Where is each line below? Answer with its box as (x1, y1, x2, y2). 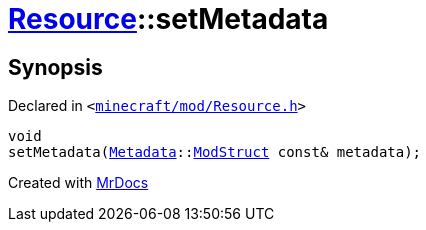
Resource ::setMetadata (8, 2, 329, 36)
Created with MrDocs (8, 174, 149, 192)
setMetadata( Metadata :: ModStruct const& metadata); (8, 144, 422, 161)
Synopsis (8, 54, 103, 80)
